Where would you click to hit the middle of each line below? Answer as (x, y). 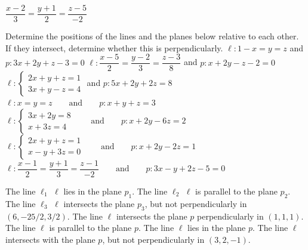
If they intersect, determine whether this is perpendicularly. (114, 47)
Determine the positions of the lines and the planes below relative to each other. (152, 36)
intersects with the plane (50, 239)
